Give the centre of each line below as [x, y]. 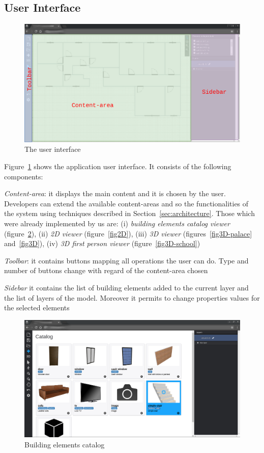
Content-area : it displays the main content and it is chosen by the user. [115, 193]
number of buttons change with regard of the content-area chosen [106, 270]
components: [24, 176]
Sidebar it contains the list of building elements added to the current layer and [126, 288]
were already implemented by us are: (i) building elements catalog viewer [117, 223]
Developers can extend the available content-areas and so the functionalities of [126, 203]
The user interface [53, 149]
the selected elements [37, 308]
